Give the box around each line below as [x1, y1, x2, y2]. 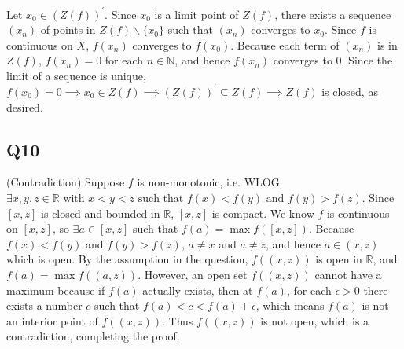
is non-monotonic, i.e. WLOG [137, 174, 280, 190]
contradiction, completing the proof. [6, 328, 180, 344]
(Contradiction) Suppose [6, 174, 125, 190]
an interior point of [6, 312, 98, 329]
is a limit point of [154, 6, 239, 22]
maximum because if [6, 281, 105, 298]
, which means [255, 297, 325, 314]
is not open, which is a [260, 312, 369, 329]
